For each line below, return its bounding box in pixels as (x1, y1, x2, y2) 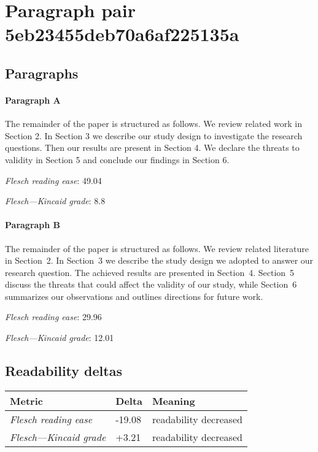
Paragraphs (5, 63, 79, 82)
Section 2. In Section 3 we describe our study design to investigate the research (5, 129, 303, 142)
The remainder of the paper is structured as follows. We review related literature (5, 242, 309, 255)
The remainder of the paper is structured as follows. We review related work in (5, 117, 302, 130)
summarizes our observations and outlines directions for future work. (5, 289, 263, 302)
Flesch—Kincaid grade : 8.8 (5, 194, 106, 207)
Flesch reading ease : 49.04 (5, 174, 102, 186)
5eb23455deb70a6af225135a (5, 21, 239, 47)
